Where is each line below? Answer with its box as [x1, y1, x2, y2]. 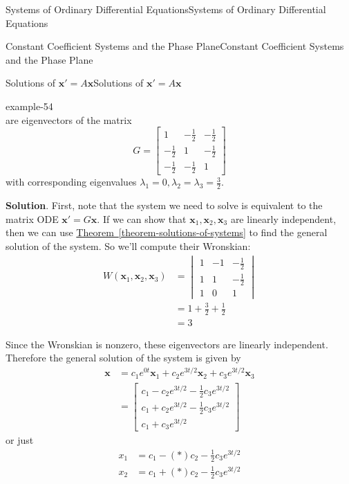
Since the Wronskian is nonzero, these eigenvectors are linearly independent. [6, 337, 328, 351]
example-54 [6, 98, 53, 113]
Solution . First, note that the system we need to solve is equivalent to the [6, 198, 323, 213]
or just [6, 433, 34, 447]
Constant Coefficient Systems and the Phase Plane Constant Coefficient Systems [6, 39, 344, 53]
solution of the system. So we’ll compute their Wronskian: [6, 238, 251, 253]
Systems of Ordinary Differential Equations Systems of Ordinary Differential [6, 2, 326, 16]
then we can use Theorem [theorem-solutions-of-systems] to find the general [6, 225, 328, 240]
